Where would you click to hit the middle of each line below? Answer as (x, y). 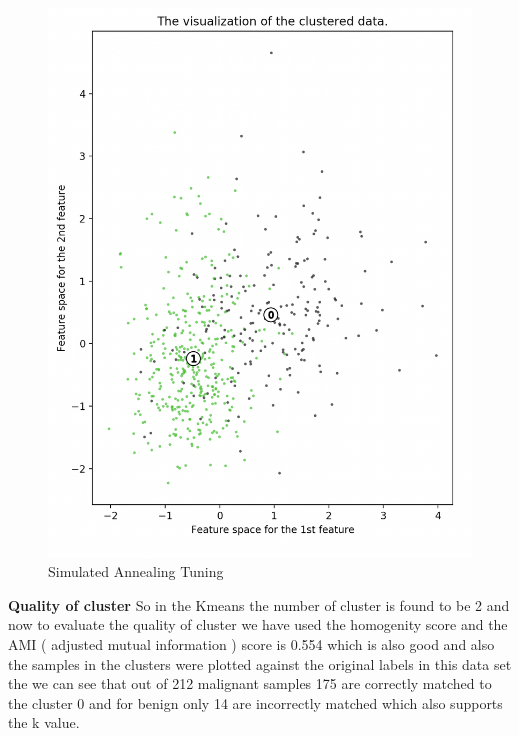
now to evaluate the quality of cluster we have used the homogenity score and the (258, 624)
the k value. (44, 722)
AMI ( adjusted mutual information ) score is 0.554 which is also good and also (251, 643)
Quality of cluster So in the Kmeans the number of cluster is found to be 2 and (259, 604)
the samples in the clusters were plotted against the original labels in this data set (260, 663)
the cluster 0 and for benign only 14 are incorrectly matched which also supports (255, 702)
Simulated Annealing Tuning (136, 571)
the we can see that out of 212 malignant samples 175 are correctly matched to (250, 683)
